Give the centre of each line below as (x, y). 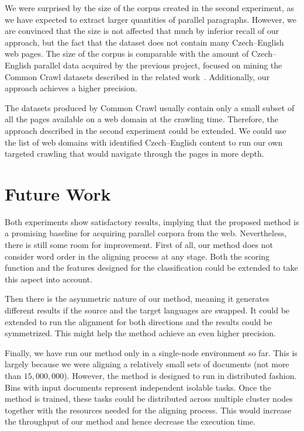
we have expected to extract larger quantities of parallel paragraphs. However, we (151, 19)
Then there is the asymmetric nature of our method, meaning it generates (137, 299)
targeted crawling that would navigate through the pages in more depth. (134, 154)
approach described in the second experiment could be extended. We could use (146, 130)
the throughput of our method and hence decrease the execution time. (130, 421)
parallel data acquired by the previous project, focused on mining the (158, 65)
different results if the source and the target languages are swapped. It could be (147, 310)
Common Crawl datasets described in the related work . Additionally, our (137, 76)
